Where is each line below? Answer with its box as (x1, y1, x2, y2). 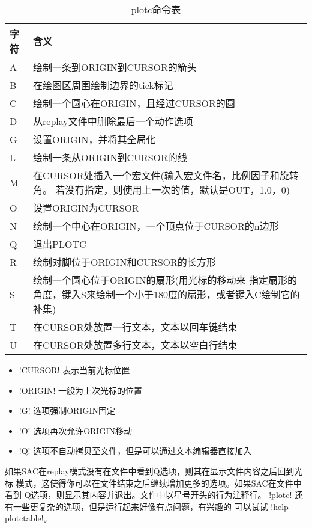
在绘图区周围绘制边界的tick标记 (33, 78, 173, 92)
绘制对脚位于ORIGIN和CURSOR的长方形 (33, 255, 216, 269)
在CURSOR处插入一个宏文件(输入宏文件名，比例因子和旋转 (33, 168, 299, 182)
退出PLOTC (33, 237, 86, 251)
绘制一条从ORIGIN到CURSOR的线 (33, 150, 187, 164)
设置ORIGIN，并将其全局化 (33, 132, 156, 146)
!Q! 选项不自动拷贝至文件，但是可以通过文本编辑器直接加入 (19, 444, 252, 457)
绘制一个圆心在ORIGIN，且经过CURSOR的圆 (33, 96, 235, 110)
